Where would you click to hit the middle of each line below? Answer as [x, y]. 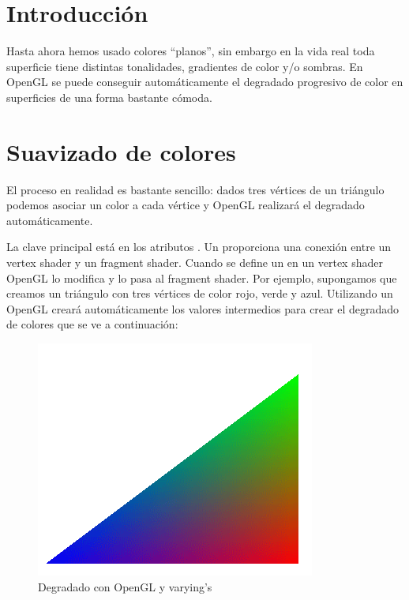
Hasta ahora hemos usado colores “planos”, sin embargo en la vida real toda [191, 51]
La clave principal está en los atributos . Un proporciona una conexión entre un [199, 247]
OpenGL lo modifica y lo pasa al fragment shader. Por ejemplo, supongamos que [202, 277]
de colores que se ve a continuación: [92, 324]
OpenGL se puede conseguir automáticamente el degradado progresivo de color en [205, 82]
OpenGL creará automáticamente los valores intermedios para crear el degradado [203, 308]
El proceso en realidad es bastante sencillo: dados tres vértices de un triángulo [195, 189]
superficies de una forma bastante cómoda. [109, 97]
